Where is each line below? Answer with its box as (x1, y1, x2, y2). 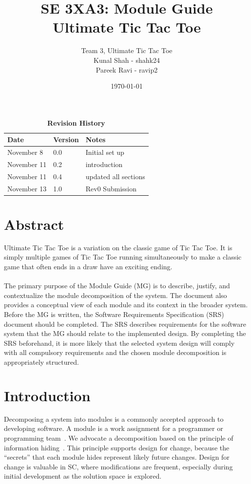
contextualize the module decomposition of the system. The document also (4, 290, 227, 300)
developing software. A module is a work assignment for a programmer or (4, 423, 223, 433)
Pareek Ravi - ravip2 (96, 64, 158, 74)
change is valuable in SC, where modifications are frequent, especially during (4, 461, 233, 471)
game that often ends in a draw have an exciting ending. (4, 261, 173, 272)
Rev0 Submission (85, 183, 136, 193)
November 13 (7, 183, 47, 193)
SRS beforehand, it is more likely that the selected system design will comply (4, 337, 235, 348)
